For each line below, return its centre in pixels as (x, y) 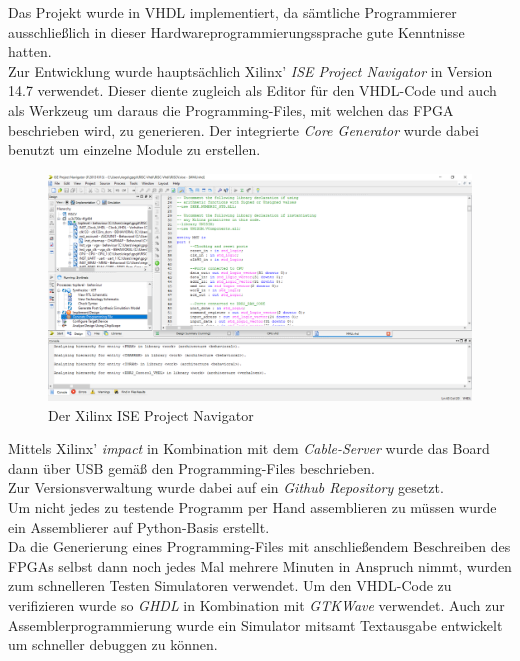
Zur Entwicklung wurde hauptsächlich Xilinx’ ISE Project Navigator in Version (250, 70)
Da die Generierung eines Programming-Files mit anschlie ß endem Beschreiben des (259, 546)
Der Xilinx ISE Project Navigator (151, 414)
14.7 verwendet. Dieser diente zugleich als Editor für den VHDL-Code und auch (252, 90)
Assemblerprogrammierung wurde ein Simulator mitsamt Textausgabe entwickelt (255, 624)
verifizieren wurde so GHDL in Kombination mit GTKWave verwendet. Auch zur (256, 605)
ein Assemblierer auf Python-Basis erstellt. (139, 526)
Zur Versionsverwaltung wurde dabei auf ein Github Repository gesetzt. (226, 487)
